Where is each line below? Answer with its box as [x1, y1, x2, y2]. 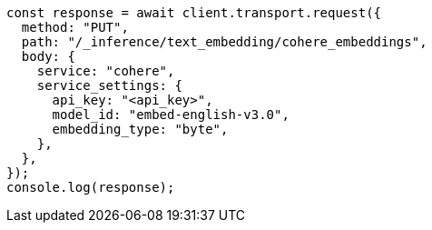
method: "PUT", [21, 20, 129, 35]
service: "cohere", [36, 64, 175, 78]
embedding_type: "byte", [52, 122, 229, 136]
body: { [21, 49, 75, 64]
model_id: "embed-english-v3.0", [52, 107, 290, 122]
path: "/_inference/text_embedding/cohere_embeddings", [21, 35, 427, 49]
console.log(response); [6, 180, 175, 195]
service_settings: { [36, 78, 182, 93]
